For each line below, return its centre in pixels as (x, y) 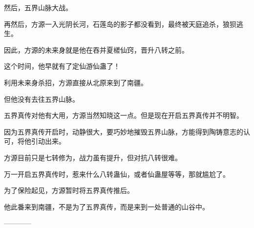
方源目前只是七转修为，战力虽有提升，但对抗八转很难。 (93, 157)
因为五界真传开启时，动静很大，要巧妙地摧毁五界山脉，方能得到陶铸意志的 (124, 131)
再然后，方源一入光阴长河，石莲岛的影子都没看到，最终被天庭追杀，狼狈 (120, 24)
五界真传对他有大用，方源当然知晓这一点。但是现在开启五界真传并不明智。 (124, 115)
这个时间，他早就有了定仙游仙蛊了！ (62, 66)
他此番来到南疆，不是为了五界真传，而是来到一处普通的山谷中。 (106, 206)
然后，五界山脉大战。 (38, 7)
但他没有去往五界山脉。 (42, 99)
